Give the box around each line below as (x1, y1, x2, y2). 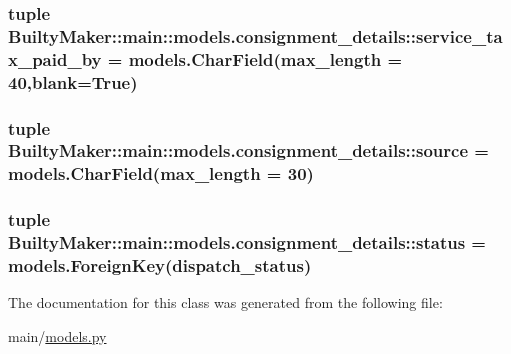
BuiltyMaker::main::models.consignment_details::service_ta (8, 23, 503, 48)
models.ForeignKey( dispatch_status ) (8, 253, 312, 278)
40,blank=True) (8, 69, 138, 94)
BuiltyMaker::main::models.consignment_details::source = (8, 138, 489, 163)
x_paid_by (8, 46, 102, 71)
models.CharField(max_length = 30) (8, 161, 314, 186)
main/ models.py (8, 325, 107, 346)
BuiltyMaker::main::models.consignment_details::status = (8, 230, 486, 255)
